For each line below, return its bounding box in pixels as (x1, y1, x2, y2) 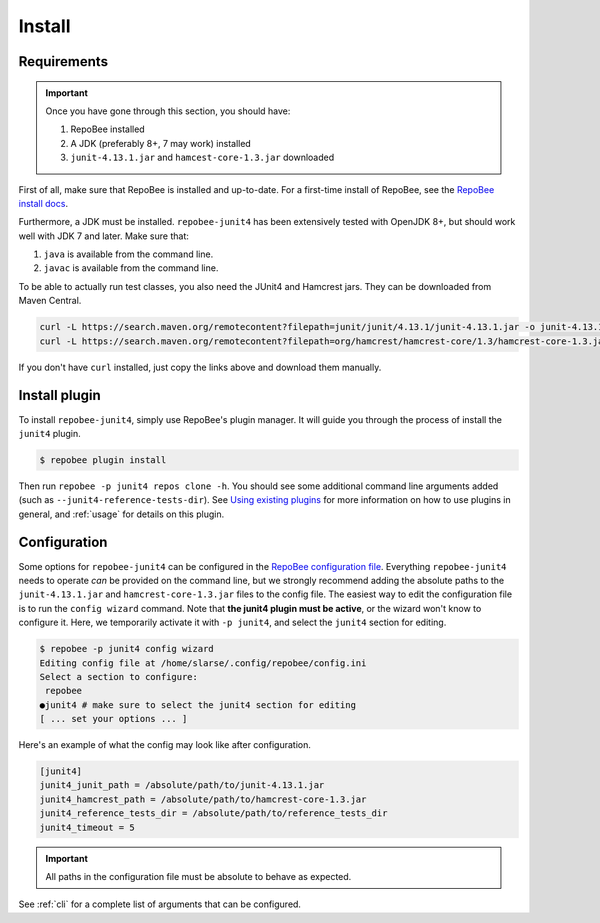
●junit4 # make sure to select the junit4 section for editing (39, 699, 357, 710)
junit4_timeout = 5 (39, 821, 135, 833)
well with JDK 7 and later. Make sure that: (18, 230, 190, 242)
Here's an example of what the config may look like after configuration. (18, 739, 312, 751)
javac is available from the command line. (43, 262, 219, 274)
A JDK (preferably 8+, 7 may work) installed (70, 137, 252, 149)
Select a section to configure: (39, 671, 199, 682)
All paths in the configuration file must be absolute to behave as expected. (45, 870, 352, 882)
